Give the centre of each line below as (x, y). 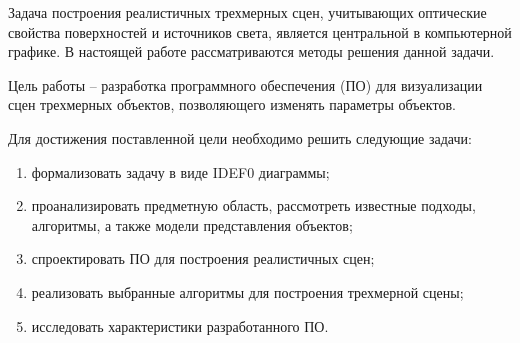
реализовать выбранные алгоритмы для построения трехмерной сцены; (247, 291)
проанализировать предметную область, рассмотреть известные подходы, (253, 205)
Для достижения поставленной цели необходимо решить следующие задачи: (240, 137)
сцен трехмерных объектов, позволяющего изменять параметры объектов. (232, 104)
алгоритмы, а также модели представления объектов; (192, 224)
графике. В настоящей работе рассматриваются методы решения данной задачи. (251, 51)
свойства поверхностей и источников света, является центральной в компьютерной (260, 31)
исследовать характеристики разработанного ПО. (180, 325)
